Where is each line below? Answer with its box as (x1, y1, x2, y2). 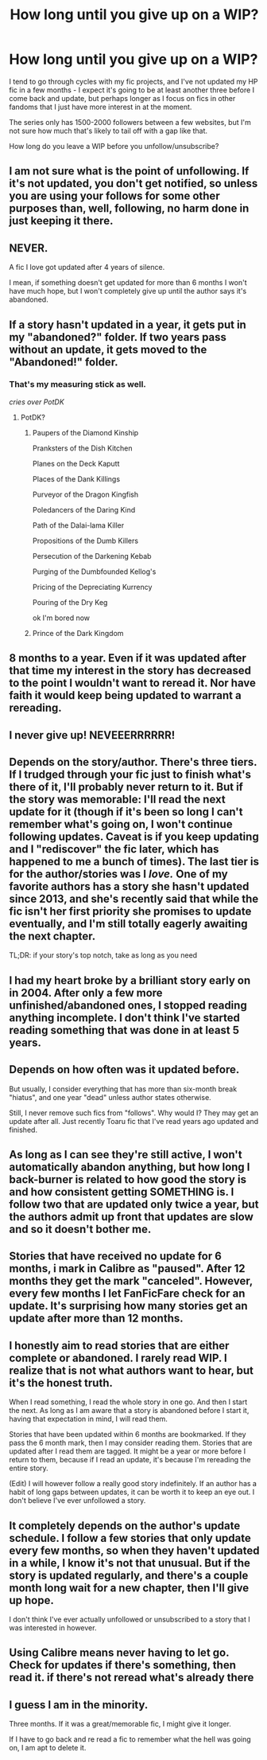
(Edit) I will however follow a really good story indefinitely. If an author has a (9, 1479, 257, 1489)
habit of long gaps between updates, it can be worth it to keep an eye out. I (9, 1487, 255, 1497)
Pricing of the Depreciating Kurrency (32, 582, 153, 591)
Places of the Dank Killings (32, 474, 121, 483)
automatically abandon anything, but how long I (9, 1161, 250, 1174)
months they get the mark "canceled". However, (9, 1274, 253, 1288)
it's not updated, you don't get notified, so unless (9, 177, 258, 190)
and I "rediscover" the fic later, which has (9, 842, 219, 856)
